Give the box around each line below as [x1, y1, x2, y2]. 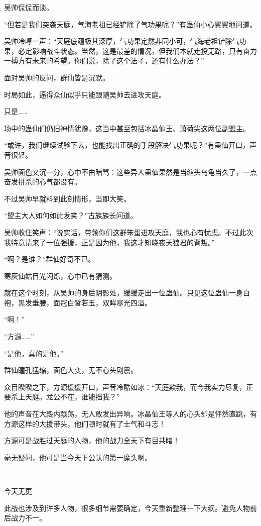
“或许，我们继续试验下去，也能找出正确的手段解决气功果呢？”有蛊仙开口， [4, 140, 250, 150]
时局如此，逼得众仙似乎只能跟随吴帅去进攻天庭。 [4, 89, 166, 99]
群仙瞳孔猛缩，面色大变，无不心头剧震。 [4, 365, 138, 375]
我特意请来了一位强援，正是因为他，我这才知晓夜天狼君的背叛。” [4, 237, 215, 247]
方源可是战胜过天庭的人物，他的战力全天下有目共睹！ [4, 435, 180, 446]
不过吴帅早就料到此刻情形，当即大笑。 [4, 193, 130, 203]
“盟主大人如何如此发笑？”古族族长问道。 [4, 210, 138, 221]
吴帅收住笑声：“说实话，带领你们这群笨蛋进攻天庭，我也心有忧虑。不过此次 [4, 227, 253, 237]
